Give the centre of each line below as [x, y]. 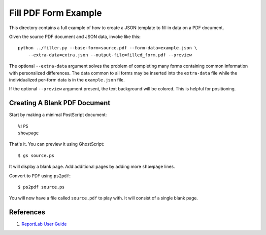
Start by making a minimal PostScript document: [58, 115]
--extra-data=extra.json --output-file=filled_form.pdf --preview [110, 55]
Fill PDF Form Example [55, 13]
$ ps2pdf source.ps [41, 187]
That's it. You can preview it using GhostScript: [57, 144]
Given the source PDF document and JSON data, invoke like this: [75, 37]
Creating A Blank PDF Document [60, 103]
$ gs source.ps [36, 155]
